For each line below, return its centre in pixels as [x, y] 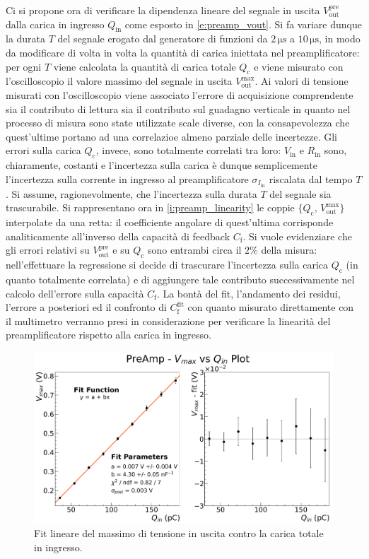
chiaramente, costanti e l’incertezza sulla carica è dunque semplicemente [162, 165]
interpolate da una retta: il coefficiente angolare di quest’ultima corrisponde [170, 222]
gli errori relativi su [48, 250]
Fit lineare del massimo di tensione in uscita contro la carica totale [179, 533]
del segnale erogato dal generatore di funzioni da [163, 39]
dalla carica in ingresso [55, 24]
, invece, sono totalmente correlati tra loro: [188, 150]
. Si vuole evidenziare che [297, 236]
